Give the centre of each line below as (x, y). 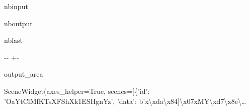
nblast (14, 40)
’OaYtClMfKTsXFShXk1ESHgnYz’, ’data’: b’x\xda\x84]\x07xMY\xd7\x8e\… (125, 101)
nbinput (16, 6)
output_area (24, 74)
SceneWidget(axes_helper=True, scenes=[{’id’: (77, 91)
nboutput (18, 23)
